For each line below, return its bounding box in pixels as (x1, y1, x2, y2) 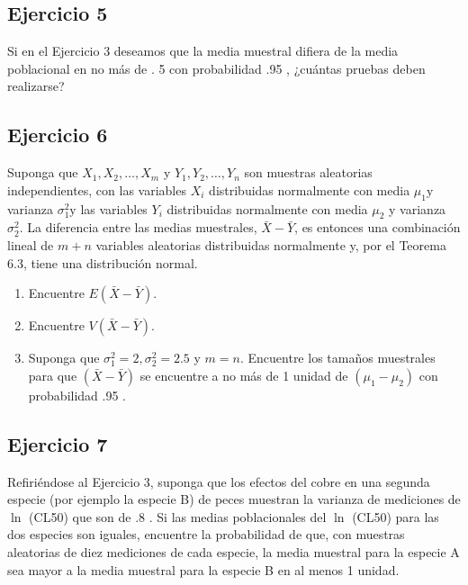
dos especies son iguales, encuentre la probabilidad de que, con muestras (7, 525, 405, 544)
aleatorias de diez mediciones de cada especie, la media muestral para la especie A (7, 542, 460, 561)
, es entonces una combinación (294, 218, 461, 237)
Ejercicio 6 (7, 121, 108, 148)
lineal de (7, 235, 54, 254)
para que (28, 365, 77, 384)
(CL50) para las (352, 507, 439, 526)
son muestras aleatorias (244, 163, 373, 182)
